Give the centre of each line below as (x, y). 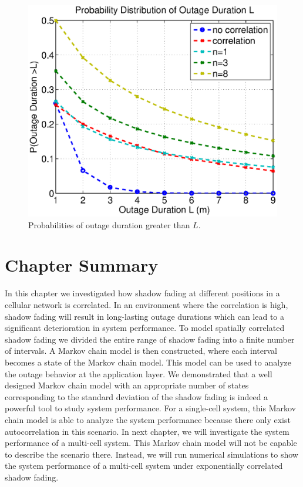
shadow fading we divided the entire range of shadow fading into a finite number (150, 339)
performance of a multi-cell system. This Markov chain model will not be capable (151, 443)
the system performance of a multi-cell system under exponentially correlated (144, 466)
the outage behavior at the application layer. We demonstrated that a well (139, 373)
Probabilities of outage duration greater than (109, 224)
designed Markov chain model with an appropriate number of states (127, 385)
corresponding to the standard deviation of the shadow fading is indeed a (137, 396)
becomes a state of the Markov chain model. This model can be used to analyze (148, 362)
